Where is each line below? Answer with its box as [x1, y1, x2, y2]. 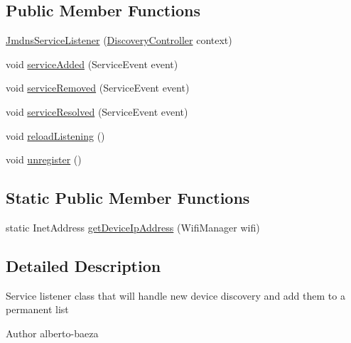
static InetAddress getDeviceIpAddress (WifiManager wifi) [6, 219, 260, 234]
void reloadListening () [6, 128, 105, 143]
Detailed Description [6, 254, 161, 276]
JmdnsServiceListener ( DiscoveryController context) [6, 33, 232, 48]
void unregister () [6, 152, 82, 167]
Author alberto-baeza [6, 325, 99, 340]
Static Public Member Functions [6, 187, 250, 209]
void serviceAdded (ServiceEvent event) [6, 56, 178, 71]
